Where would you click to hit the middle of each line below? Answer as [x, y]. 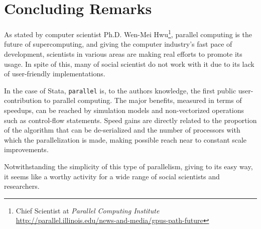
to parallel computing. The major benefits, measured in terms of [143, 100]
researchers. [22, 186]
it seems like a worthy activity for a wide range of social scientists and [112, 176]
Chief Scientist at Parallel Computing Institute [88, 210]
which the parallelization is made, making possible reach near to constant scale [125, 139]
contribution [23, 100]
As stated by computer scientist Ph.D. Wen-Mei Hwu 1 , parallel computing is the [128, 33]
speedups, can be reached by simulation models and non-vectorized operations [124, 110]
